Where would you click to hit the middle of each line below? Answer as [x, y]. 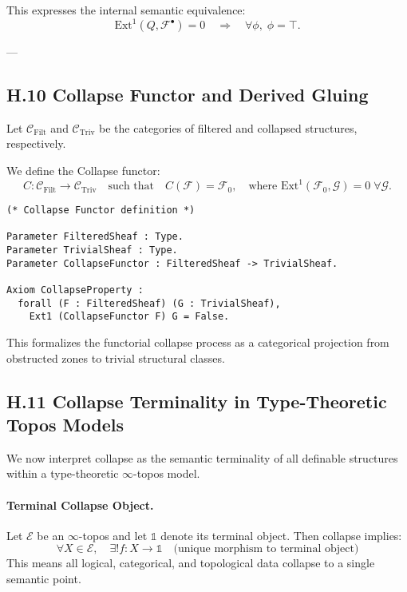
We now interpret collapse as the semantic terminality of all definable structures [202, 457]
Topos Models [65, 425]
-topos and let [113, 535]
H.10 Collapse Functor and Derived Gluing [188, 95]
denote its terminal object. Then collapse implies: [281, 535]
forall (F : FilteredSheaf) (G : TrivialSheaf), [149, 303]
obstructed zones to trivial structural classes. [116, 358]
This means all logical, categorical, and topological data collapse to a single [191, 563]
